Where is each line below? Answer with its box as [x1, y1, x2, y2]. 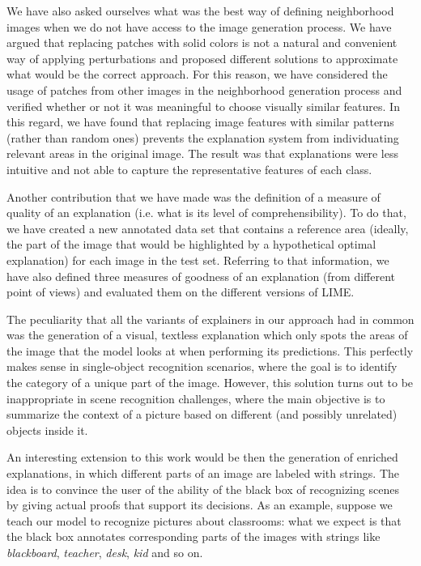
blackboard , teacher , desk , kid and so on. [6, 544, 203, 560]
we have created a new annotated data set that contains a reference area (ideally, [6, 219, 409, 236]
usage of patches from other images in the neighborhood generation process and [6, 81, 402, 98]
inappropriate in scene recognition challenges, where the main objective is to [6, 389, 385, 406]
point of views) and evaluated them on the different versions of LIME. [6, 283, 355, 300]
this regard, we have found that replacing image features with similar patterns [6, 113, 394, 130]
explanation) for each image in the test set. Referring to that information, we [6, 251, 389, 268]
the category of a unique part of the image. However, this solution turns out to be [6, 374, 414, 391]
